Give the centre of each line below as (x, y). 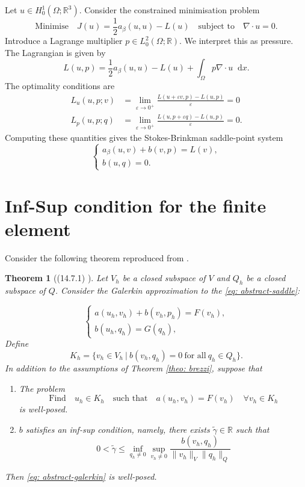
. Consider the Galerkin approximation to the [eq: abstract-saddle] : (177, 290)
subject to (216, 27)
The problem (42, 388)
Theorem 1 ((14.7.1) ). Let (57, 278)
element (38, 228)
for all (195, 355)
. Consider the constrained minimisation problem (169, 10)
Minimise (52, 27)
